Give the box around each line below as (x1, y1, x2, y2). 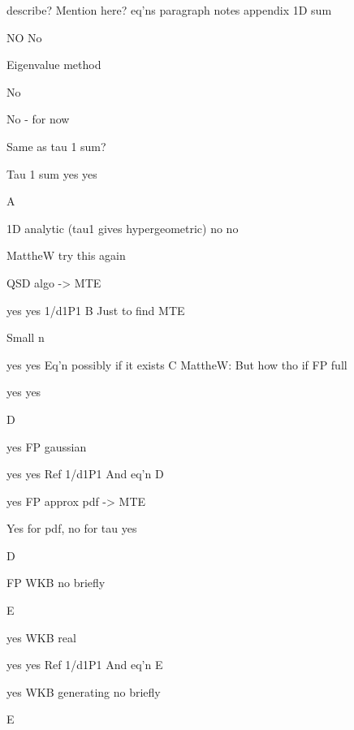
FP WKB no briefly (6, 574, 106, 591)
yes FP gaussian (6, 438, 87, 455)
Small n (6, 329, 45, 346)
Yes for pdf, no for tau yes (6, 520, 137, 537)
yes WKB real (6, 628, 76, 646)
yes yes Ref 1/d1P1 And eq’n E (6, 656, 163, 673)
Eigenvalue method (6, 56, 101, 73)
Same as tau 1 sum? (6, 137, 106, 154)
